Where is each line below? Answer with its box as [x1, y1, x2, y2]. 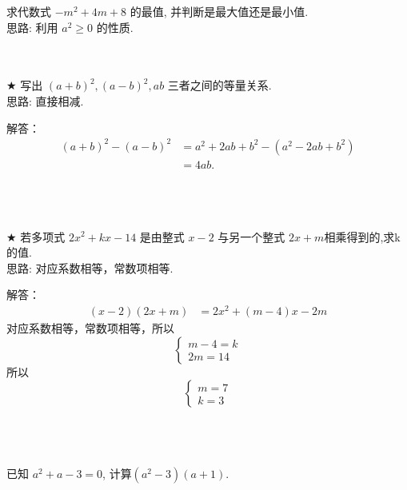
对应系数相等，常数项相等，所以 [6, 319, 174, 336]
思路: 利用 [6, 18, 58, 35]
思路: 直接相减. [6, 92, 84, 109]
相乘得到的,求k [324, 228, 401, 245]
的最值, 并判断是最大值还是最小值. [130, 3, 309, 19]
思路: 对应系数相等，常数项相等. [6, 259, 174, 276]
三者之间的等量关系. [167, 77, 272, 94]
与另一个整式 [217, 228, 285, 245]
